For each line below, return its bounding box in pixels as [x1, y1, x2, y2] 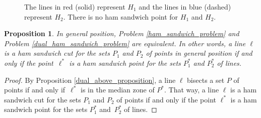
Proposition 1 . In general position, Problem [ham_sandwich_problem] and [4, 28, 239, 39]
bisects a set [187, 74, 225, 85]
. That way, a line [164, 84, 219, 95]
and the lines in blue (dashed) [139, 2, 231, 12]
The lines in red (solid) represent [24, 2, 125, 12]
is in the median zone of [81, 84, 155, 95]
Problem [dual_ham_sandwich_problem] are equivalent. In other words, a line [4, 38, 246, 48]
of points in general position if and [146, 48, 252, 58]
